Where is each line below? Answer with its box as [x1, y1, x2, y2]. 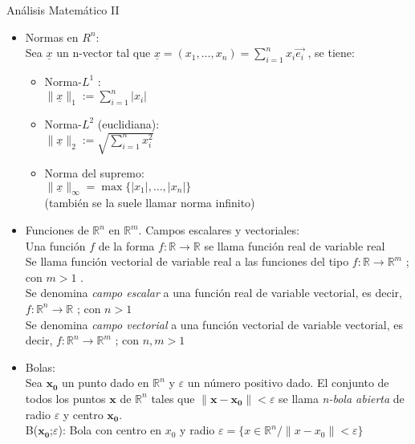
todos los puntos [25, 389, 106, 406]
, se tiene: [307, 44, 355, 61]
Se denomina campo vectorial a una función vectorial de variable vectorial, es [25, 316, 403, 332]
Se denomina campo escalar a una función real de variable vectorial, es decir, [25, 284, 402, 301]
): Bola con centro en [58, 422, 162, 438]
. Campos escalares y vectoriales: [138, 222, 299, 238]
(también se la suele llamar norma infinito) [44, 194, 255, 211]
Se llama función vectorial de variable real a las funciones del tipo [25, 253, 349, 270]
